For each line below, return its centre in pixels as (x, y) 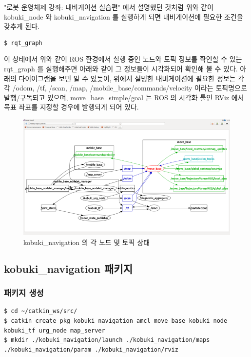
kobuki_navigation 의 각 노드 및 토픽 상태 (87, 242)
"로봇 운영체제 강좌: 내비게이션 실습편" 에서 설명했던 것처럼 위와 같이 (109, 7)
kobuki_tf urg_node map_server (55, 330)
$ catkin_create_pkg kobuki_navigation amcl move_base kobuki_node (116, 321)
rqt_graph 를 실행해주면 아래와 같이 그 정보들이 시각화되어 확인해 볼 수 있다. (121, 68)
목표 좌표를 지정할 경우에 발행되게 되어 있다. (71, 107)
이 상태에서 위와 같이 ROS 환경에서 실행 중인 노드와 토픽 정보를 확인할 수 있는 (123, 59)
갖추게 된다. (22, 26)
